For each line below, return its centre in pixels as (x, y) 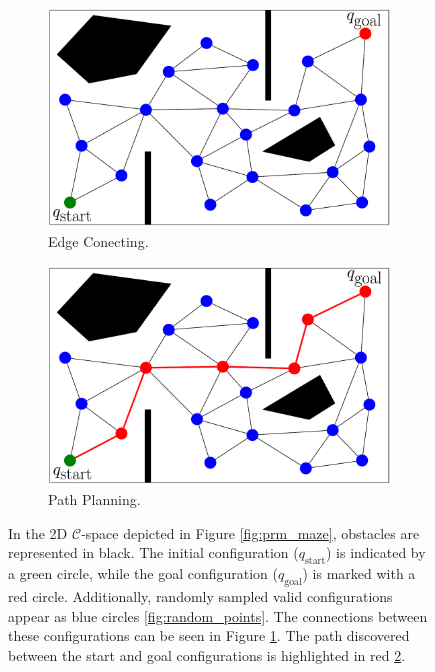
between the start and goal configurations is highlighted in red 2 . (207, 654)
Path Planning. (94, 499)
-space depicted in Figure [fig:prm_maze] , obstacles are (250, 532)
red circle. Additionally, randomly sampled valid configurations (200, 595)
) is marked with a (359, 573)
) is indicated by (376, 552)
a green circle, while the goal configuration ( (143, 573)
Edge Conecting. (98, 241)
